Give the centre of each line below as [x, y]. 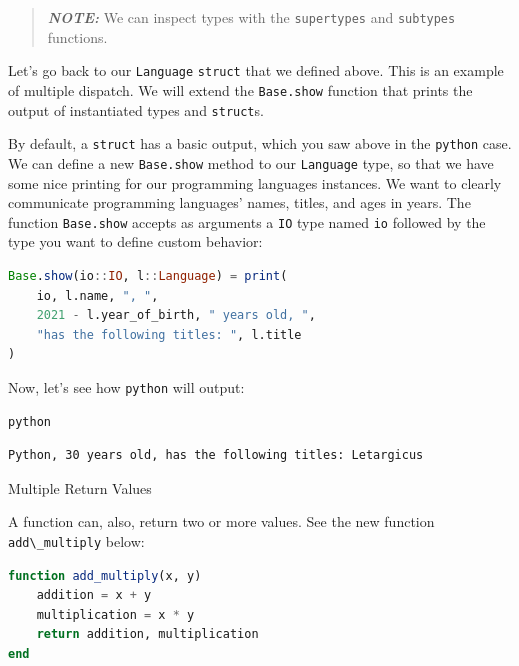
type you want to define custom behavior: [135, 241]
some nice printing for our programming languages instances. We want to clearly [255, 182]
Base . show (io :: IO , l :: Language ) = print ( [148, 275]
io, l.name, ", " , [97, 295]
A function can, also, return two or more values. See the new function [221, 521]
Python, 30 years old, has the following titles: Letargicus [216, 455]
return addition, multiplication [147, 634]
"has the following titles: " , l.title [169, 334]
